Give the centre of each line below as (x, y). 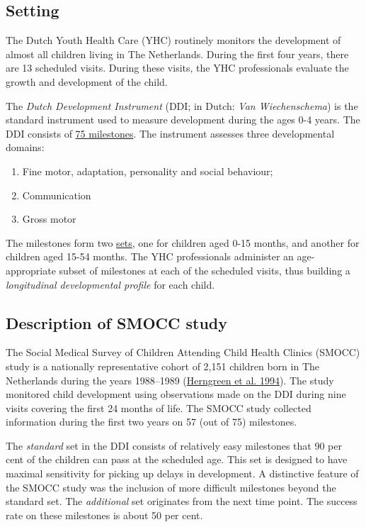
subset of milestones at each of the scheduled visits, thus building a (205, 270)
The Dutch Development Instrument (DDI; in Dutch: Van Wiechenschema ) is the (182, 105)
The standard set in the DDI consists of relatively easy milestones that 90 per (174, 445)
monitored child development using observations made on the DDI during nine (176, 394)
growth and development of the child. (87, 81)
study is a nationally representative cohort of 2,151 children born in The (163, 366)
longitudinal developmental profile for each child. (110, 284)
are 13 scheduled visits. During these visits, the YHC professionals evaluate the (177, 68)
